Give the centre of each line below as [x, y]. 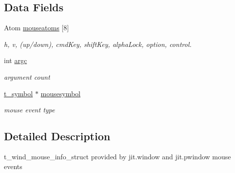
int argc [16, 60]
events [13, 166]
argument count [27, 76]
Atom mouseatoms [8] [37, 28]
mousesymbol [60, 93]
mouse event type [29, 110]
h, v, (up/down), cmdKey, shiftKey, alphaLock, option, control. [98, 44]
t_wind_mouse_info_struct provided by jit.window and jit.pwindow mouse [117, 156]
